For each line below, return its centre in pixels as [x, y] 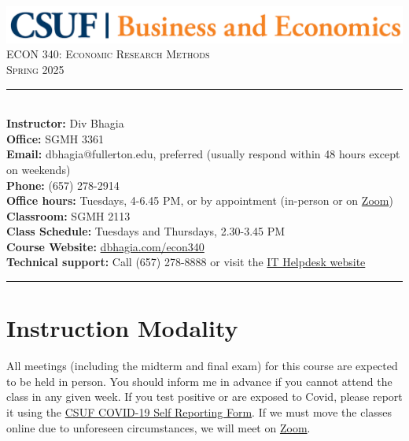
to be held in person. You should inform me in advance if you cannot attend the [199, 381]
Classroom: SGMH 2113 [68, 215]
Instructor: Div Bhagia [65, 123]
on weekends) [39, 169]
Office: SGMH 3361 [55, 138]
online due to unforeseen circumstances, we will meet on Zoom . [158, 427]
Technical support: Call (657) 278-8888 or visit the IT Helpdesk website [186, 262]
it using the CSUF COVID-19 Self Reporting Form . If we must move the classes [199, 411]
